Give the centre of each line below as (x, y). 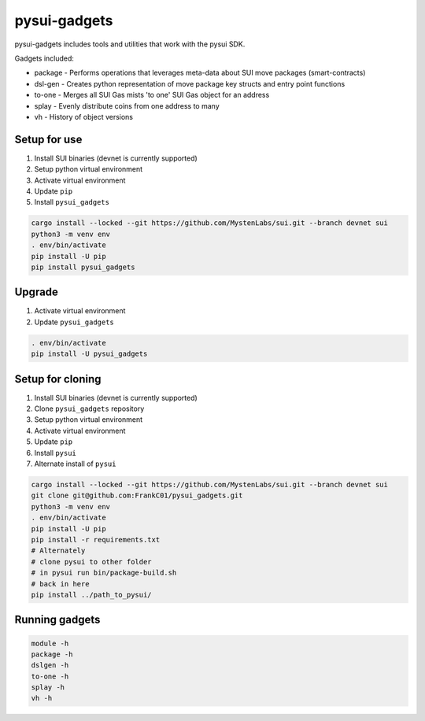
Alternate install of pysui (75, 464)
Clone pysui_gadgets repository (89, 409)
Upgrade (37, 292)
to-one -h (50, 676)
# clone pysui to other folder (92, 562)
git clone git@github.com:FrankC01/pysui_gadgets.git (137, 495)
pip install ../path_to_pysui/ (92, 595)
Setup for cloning (58, 379)
